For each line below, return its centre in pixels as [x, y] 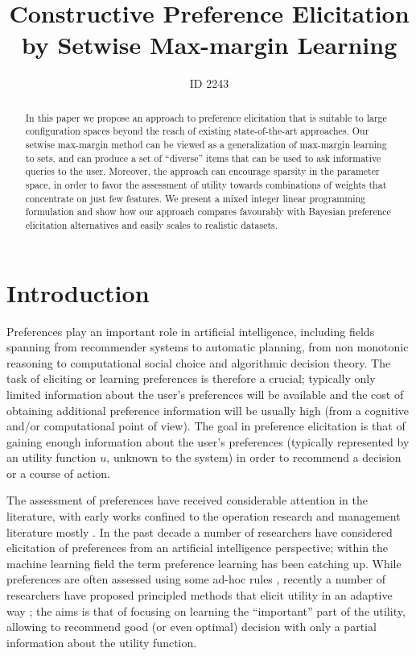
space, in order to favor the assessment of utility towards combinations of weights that [206, 184]
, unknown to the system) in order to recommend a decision [254, 457]
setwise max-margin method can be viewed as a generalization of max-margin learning [206, 145]
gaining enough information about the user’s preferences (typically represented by [208, 441]
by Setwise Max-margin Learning [209, 45]
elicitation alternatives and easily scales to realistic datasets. [152, 224]
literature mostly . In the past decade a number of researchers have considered [200, 531]
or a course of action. [58, 473]
